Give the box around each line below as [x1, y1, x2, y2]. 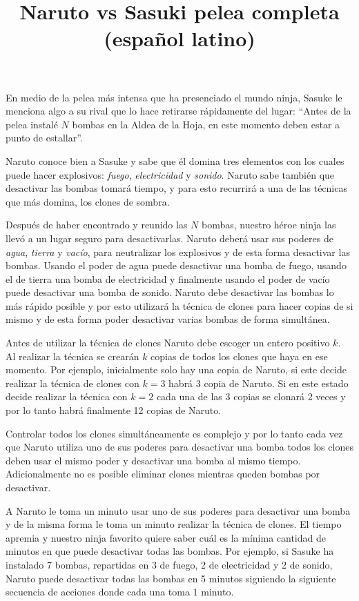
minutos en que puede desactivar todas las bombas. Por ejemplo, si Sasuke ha [6, 544, 334, 558]
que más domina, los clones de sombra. [6, 194, 170, 208]
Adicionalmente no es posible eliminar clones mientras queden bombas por [6, 466, 320, 481]
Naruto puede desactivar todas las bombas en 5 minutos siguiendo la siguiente [6, 571, 336, 585]
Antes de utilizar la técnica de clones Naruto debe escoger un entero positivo [6, 335, 330, 350]
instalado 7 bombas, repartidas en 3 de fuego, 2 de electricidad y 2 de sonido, [6, 557, 333, 571]
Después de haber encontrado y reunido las [6, 217, 188, 232]
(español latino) [104, 24, 255, 52]
